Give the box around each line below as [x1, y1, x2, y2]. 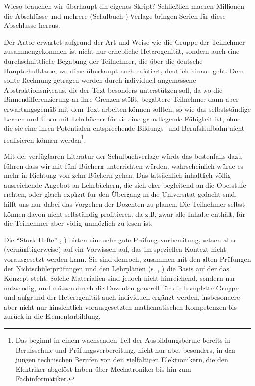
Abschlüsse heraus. [4, 20, 60, 30]
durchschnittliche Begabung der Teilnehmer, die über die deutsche [4, 55, 203, 66]
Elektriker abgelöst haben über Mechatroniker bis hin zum [15, 363, 191, 374]
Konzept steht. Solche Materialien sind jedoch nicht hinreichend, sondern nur [4, 273, 236, 283]
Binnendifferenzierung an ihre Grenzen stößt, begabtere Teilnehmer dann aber [4, 94, 239, 104]
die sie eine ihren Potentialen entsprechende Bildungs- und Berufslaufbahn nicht [4, 123, 245, 133]
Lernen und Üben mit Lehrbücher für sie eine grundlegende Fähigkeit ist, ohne [4, 113, 241, 123]
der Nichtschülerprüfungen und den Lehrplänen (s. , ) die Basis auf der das [4, 263, 229, 273]
